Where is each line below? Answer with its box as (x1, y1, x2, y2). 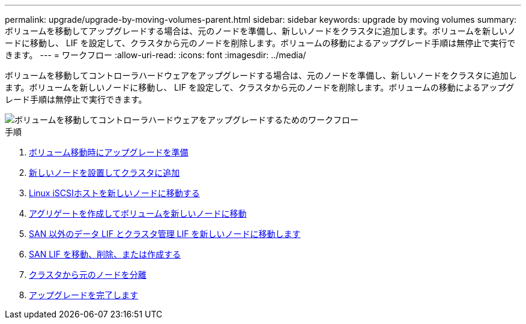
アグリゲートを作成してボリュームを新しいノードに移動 (29, 208, 247, 218)
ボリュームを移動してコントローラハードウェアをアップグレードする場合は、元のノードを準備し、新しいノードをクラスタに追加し (5, 70, 517, 80)
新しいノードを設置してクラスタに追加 (29, 167, 180, 178)
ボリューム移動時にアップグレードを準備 (29, 147, 189, 157)
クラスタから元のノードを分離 (29, 269, 147, 280)
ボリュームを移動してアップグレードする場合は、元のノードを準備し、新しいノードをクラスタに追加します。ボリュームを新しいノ (5, 26, 516, 36)
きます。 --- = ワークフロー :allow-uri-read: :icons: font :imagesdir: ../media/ (5, 50, 306, 60)
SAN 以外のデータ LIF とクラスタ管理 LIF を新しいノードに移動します (29, 229, 301, 239)
